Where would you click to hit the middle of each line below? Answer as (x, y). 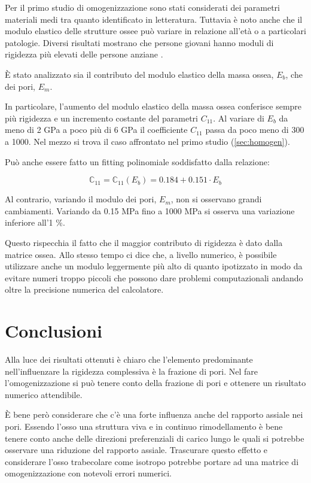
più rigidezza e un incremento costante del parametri (101, 118)
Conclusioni (54, 331)
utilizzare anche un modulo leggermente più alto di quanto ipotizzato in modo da (154, 266)
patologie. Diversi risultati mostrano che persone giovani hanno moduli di (139, 42)
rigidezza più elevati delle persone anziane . (84, 54)
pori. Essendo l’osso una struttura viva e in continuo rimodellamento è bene (144, 426)
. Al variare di (239, 118)
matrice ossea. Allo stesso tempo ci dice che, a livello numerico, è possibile (141, 254)
